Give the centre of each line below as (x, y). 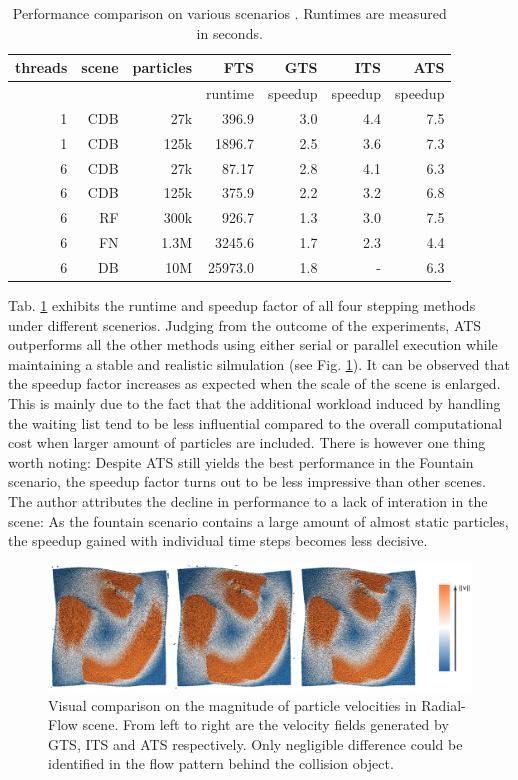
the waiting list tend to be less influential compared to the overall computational (255, 422)
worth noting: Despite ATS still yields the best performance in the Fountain (241, 461)
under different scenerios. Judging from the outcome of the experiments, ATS (245, 324)
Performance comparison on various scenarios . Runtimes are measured (229, 13)
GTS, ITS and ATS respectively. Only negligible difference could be (255, 743)
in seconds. (229, 32)
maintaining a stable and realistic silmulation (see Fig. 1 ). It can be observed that (259, 363)
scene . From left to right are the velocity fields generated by (265, 724)
